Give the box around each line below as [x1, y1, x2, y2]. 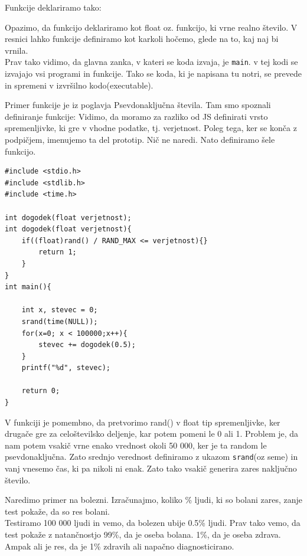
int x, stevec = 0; [21, 306, 98, 315]
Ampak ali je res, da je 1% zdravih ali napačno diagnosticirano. [5, 539, 234, 552]
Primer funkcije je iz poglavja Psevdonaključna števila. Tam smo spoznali [5, 99, 271, 111]
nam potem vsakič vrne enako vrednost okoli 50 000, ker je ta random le [5, 439, 267, 451]
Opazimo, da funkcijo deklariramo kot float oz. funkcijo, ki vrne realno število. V [5, 21, 298, 33]
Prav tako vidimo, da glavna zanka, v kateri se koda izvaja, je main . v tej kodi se [5, 55, 298, 68]
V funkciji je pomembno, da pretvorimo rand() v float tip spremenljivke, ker [5, 416, 280, 428]
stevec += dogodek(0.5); [38, 341, 136, 349]
